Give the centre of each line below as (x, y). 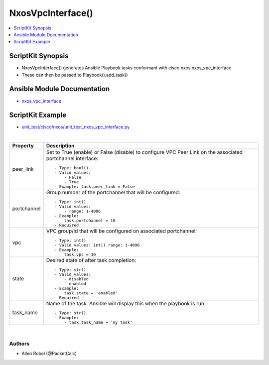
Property (23, 146)
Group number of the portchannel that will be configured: (113, 193)
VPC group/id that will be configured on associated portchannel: (122, 231)
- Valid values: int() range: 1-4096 (97, 245)
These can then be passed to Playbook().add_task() (75, 75)
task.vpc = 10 (80, 255)
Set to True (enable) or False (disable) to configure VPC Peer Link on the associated (144, 152)
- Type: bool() (71, 168)
